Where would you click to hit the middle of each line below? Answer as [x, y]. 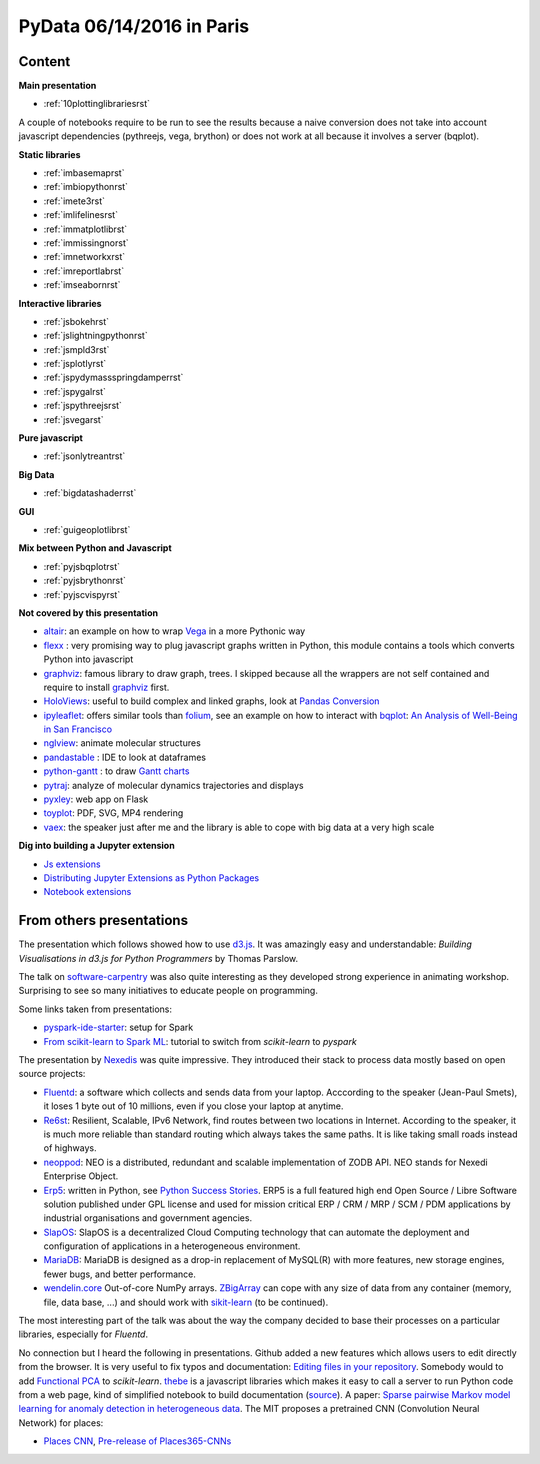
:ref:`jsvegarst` [73, 419]
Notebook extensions [87, 892]
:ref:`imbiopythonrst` [86, 187]
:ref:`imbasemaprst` [84, 173]
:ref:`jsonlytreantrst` [84, 456]
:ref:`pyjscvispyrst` [82, 594]
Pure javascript [51, 438]
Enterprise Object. [81, 1176]
